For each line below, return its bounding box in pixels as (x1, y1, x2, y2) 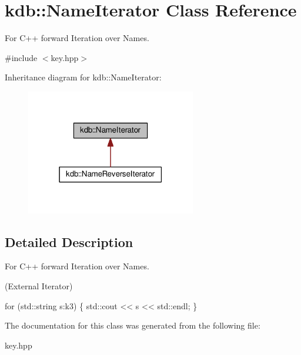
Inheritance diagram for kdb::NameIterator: (5, 71, 162, 83)
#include (5, 51, 38, 63)
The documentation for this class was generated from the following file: (5, 319, 260, 332)
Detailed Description (5, 232, 133, 251)
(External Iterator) (5, 280, 73, 292)
